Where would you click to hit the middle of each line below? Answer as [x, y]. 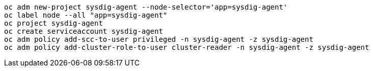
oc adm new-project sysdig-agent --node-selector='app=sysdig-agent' [146, 7]
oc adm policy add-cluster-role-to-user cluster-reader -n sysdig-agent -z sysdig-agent [187, 47]
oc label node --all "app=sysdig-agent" [86, 15]
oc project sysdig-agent [54, 23]
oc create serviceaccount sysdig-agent [84, 31]
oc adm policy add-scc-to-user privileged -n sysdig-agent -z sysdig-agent [159, 39]
